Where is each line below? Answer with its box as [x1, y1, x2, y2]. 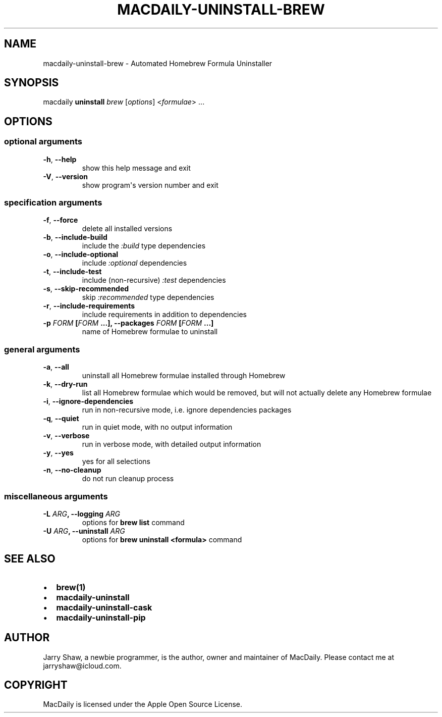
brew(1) [56, 582, 86, 592]
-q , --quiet [43, 414, 79, 423]
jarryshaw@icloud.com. [43, 661, 122, 670]
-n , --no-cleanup [43, 466, 101, 475]
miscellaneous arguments [4, 491, 108, 501]
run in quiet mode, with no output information [82, 423, 233, 432]
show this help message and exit [82, 163, 191, 172]
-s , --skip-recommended [43, 284, 129, 293]
